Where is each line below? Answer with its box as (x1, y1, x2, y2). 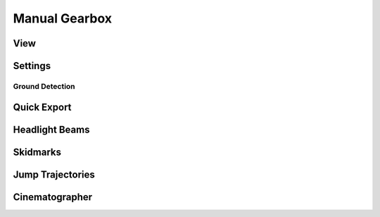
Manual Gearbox (13, 11, 113, 26)
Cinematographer (13, 191, 93, 203)
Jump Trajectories (13, 168, 95, 180)
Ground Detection (13, 81, 75, 91)
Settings (13, 60, 51, 72)
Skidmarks (13, 146, 62, 158)
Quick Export (13, 101, 72, 113)
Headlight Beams (13, 123, 90, 135)
